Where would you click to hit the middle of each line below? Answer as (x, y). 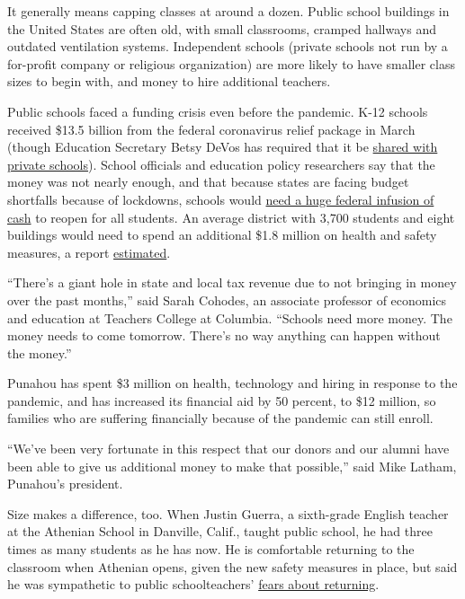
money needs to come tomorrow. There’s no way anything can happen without (224, 335)
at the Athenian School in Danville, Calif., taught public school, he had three (220, 531)
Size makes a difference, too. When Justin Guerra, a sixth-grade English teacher (228, 513)
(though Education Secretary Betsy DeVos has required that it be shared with (223, 147)
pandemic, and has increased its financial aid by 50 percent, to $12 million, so (222, 400)
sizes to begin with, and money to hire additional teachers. (169, 81)
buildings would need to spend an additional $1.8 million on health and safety (222, 235)
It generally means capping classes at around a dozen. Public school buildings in (228, 11)
